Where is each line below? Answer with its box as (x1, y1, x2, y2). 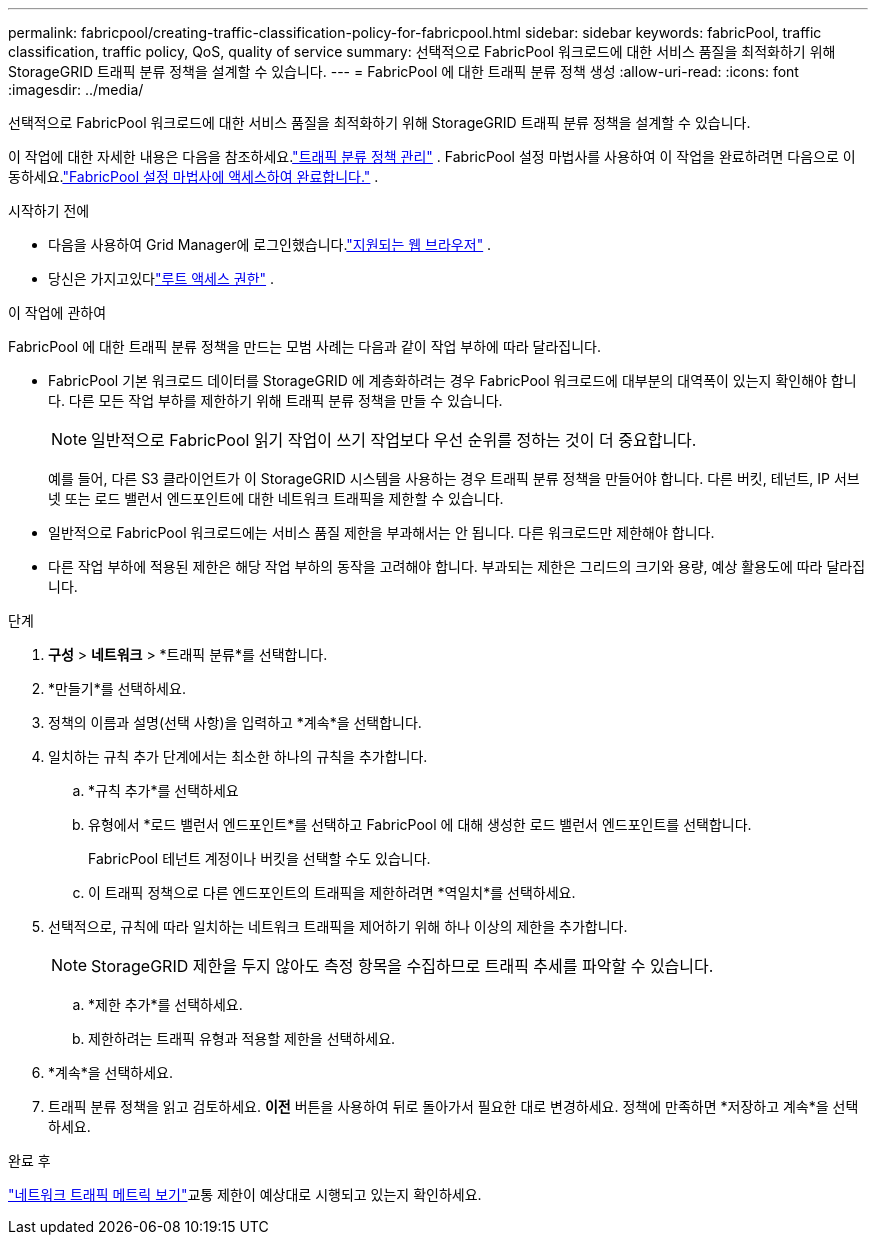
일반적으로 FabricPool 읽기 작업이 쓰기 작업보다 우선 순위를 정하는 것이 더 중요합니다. (91, 430, 697, 450)
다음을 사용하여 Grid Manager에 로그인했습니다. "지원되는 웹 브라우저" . (48, 236, 492, 253)
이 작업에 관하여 (8, 304, 107, 321)
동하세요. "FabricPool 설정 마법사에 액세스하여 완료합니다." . (8, 168, 379, 185)
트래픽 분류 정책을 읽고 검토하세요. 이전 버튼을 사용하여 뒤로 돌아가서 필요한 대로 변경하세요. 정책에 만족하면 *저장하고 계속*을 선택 (48, 1098, 859, 1115)
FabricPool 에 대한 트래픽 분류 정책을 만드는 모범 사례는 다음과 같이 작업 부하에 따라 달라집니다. (8, 338, 602, 355)
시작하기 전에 (8, 202, 90, 219)
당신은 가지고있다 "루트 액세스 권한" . (48, 270, 275, 287)
